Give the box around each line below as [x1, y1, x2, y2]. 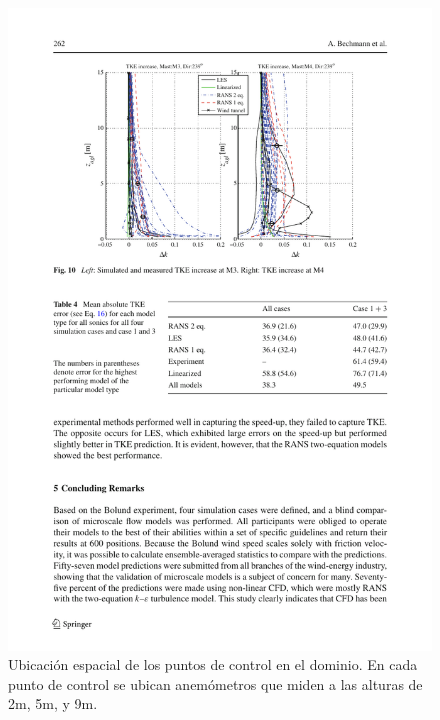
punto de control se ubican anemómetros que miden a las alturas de [8, 673, 423, 694]
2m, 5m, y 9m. [8, 693, 98, 714]
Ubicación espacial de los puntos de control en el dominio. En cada [8, 654, 418, 675]
